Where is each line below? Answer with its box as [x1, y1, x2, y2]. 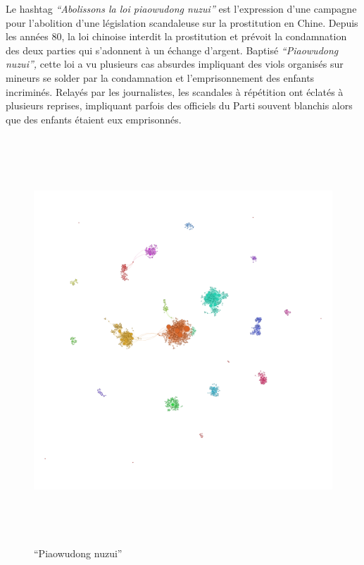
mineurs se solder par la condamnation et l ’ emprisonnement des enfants [6, 70, 315, 85]
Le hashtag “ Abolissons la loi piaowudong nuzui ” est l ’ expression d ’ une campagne [6, 1, 357, 16]
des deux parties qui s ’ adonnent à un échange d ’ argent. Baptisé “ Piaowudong [6, 42, 339, 57]
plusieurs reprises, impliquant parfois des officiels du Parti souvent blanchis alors [6, 98, 353, 113]
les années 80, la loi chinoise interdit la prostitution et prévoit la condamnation [6, 29, 347, 44]
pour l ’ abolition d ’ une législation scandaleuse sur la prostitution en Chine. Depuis [6, 15, 358, 30]
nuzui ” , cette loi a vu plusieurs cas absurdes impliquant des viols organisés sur [6, 56, 344, 71]
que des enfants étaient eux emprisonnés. [6, 111, 182, 126]
